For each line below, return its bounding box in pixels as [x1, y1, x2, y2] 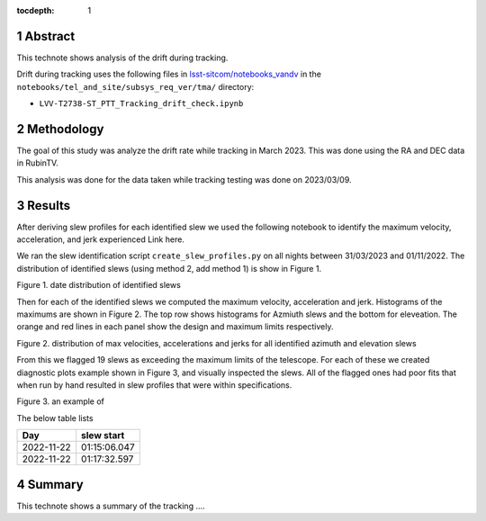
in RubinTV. [16, 157, 58, 168]
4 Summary [16, 477, 85, 492]
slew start [81, 429, 125, 442]
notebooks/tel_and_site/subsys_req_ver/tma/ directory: [16, 81, 255, 92]
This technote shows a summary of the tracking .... [16, 500, 206, 511]
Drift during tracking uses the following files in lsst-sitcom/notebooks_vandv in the [16, 68, 321, 80]
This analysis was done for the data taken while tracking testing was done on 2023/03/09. [16, 174, 352, 184]
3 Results [16, 198, 71, 213]
